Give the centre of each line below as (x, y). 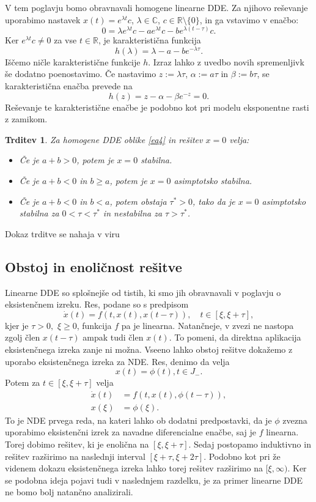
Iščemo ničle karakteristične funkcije (73, 61)
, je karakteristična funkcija (150, 40)
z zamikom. (26, 119)
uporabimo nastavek (43, 19)
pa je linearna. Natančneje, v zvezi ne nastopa (208, 325)
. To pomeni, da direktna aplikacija (235, 337)
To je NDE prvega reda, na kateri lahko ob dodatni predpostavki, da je (138, 420)
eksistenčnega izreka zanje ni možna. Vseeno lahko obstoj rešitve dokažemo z (149, 349)
